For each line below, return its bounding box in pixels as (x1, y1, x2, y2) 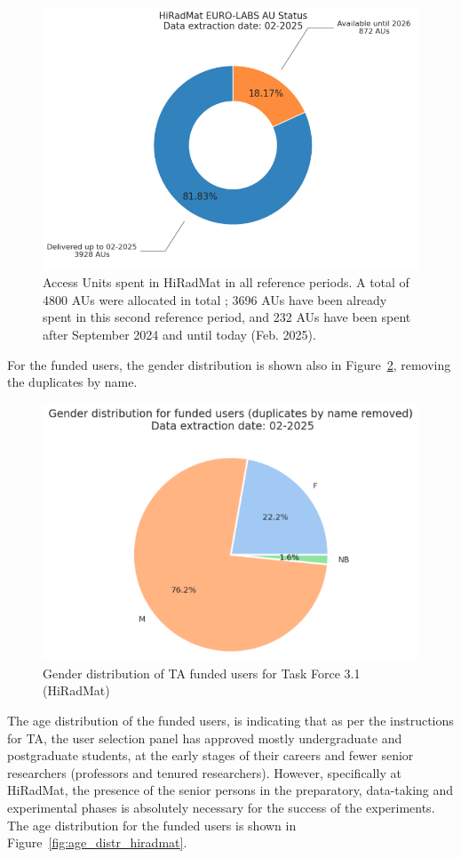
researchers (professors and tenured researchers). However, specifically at (7, 763, 401, 782)
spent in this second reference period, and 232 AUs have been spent (43, 308, 411, 326)
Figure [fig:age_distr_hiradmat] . (7, 833, 187, 852)
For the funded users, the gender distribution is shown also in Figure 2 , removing (7, 355, 451, 373)
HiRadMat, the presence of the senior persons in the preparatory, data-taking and (7, 781, 454, 799)
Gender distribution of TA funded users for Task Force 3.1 (43, 663, 361, 682)
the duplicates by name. (7, 373, 138, 391)
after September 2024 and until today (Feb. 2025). (43, 325, 316, 343)
